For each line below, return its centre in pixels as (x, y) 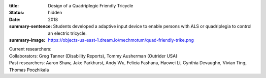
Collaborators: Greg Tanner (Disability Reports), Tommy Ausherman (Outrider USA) (93, 56)
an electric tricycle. (67, 33)
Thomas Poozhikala (29, 70)
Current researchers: (30, 49)
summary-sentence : (31, 26)
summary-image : (27, 40)
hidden (55, 13)
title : (14, 6)
